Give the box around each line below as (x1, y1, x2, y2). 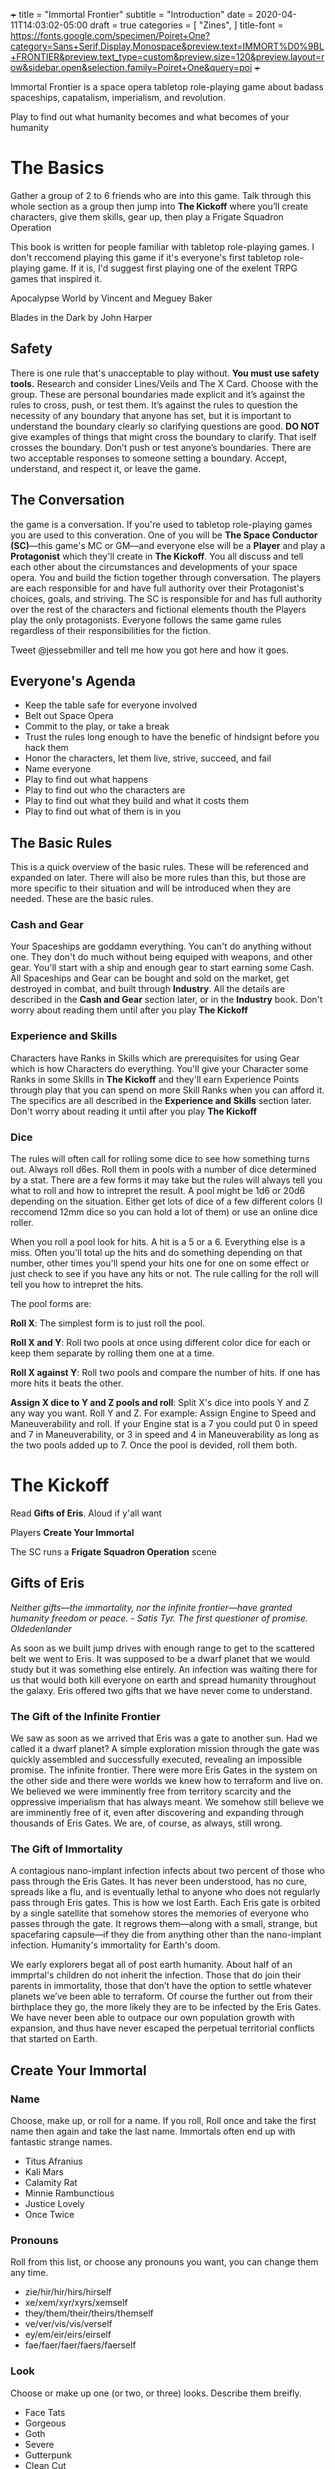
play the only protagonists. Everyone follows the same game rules (10, 614, 282, 626)
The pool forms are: (10, 1298, 92, 1310)
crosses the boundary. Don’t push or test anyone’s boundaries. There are (10, 441, 312, 453)
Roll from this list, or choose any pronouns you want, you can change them (10, 2256, 319, 2268)
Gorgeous (24, 2417, 67, 2429)
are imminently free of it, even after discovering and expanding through (10, 1807, 305, 1819)
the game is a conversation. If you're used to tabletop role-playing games (10, 518, 313, 530)
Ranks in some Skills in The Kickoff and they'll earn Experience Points (10, 1073, 300, 1085)
